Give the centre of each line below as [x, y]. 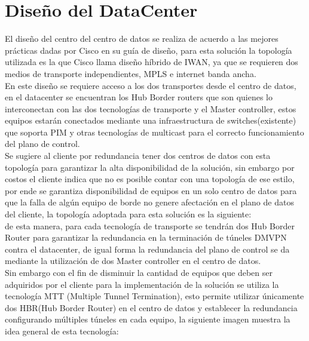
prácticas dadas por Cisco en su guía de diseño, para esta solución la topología [149, 50]
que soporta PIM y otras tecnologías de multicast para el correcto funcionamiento [154, 132]
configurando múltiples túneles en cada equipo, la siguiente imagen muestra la [148, 319]
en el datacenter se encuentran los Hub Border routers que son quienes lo [139, 97]
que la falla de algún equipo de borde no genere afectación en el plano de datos [149, 202]
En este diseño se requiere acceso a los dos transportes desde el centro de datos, [151, 85]
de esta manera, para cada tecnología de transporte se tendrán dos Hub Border [150, 225]
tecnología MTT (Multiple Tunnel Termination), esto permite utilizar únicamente [154, 296]
